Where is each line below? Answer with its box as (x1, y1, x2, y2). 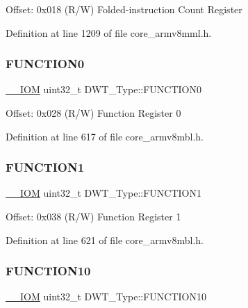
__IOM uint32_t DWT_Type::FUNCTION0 (6, 82, 201, 97)
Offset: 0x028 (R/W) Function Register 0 (6, 106, 181, 120)
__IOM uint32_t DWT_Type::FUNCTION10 (6, 289, 206, 304)
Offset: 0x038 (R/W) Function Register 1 (6, 209, 181, 223)
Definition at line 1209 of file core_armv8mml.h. (6, 25, 212, 40)
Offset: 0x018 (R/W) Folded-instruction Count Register (6, 2, 242, 16)
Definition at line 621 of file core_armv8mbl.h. (6, 232, 204, 247)
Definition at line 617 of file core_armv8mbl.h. (6, 129, 204, 143)
